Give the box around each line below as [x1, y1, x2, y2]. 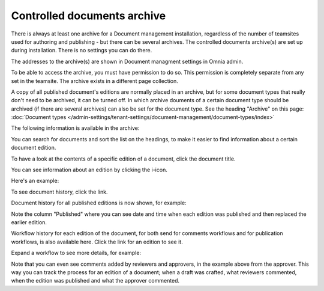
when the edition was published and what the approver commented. [11, 277, 180, 284]
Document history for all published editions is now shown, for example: [11, 199, 187, 207]
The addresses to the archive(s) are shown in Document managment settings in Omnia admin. [11, 58, 244, 65]
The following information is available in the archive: [11, 124, 140, 132]
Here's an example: [11, 177, 59, 185]
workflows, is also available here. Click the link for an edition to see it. [11, 238, 183, 245]
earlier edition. [11, 218, 47, 225]
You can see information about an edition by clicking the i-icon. [11, 166, 167, 174]
